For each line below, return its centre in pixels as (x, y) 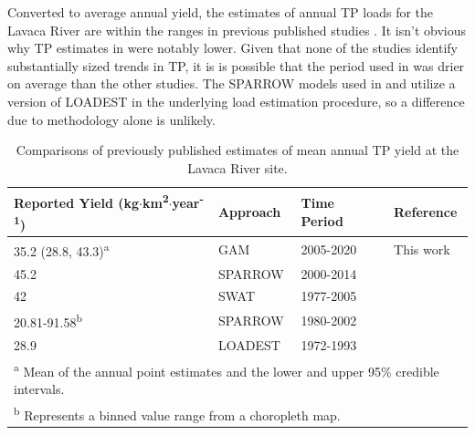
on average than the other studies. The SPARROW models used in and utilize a (232, 83)
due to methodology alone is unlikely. (111, 119)
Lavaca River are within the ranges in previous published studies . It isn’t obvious (237, 30)
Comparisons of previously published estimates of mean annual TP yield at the (237, 150)
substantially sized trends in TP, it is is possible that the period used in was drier (236, 65)
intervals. (39, 388)
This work (422, 249)
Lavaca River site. (237, 167)
